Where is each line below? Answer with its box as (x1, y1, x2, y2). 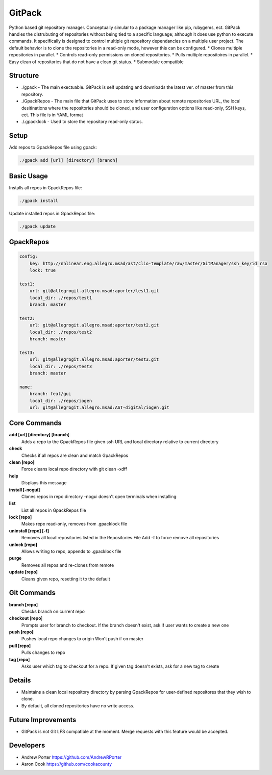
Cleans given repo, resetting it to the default (21, 576, 110, 582)
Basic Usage (9, 172, 48, 180)
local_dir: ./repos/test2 (29, 329, 92, 335)
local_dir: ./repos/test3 (29, 363, 92, 369)
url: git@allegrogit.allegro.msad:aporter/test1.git (29, 288, 159, 294)
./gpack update (19, 224, 56, 229)
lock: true (29, 268, 56, 273)
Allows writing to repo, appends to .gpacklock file (21, 549, 122, 554)
